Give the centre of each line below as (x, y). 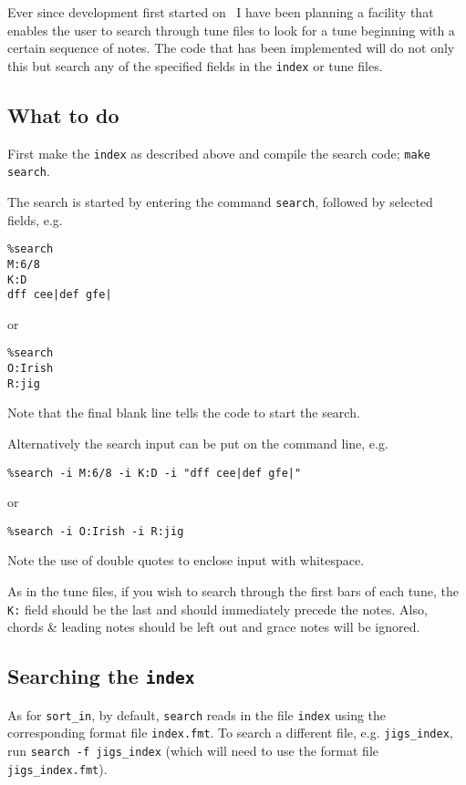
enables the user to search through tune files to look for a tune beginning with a (231, 30)
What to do (63, 114)
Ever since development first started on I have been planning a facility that (221, 12)
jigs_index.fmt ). (57, 768)
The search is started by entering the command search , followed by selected (220, 201)
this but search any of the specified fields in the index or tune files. (195, 65)
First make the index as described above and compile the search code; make (219, 153)
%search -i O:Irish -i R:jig (96, 531)
